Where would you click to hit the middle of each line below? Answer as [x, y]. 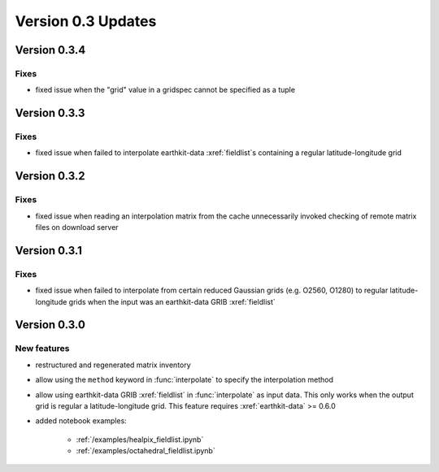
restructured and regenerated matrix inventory [113, 365]
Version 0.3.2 [50, 176]
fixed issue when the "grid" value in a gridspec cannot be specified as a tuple [165, 90]
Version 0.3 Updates [86, 21]
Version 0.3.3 [50, 113]
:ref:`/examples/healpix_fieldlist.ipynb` [140, 440]
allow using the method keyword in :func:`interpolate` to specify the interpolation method [184, 380]
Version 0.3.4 [50, 50]
